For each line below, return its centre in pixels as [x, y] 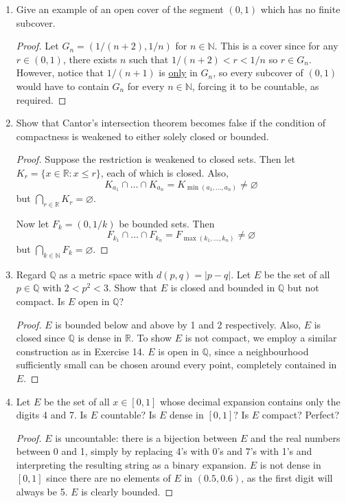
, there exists [90, 59]
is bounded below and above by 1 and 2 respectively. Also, [178, 324]
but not [303, 288]
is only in [178, 72]
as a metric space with [106, 274]
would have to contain [62, 86]
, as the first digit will [287, 478]
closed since [41, 338]
